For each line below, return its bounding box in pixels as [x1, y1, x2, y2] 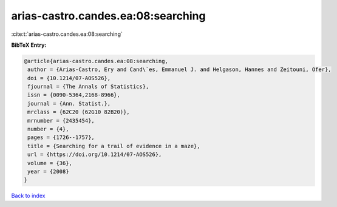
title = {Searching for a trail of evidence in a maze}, [27, 143, 200, 149]
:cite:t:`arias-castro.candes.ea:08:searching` [11, 30, 123, 38]
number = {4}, [27, 126, 69, 133]
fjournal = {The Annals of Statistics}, [27, 83, 149, 90]
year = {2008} [27, 168, 69, 175]
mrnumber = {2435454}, [27, 117, 95, 124]
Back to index [11, 192, 46, 200]
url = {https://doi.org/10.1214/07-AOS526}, [27, 151, 162, 158]
